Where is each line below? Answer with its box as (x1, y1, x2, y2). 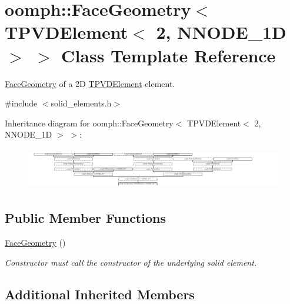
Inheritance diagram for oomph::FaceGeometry (5, 116, 174, 129)
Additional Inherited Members (5, 285, 195, 303)
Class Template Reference (61, 43, 276, 67)
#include (5, 97, 38, 109)
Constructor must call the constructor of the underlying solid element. (5, 256, 257, 268)
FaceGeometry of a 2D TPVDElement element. (5, 77, 175, 89)
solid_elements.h (51, 97, 112, 109)
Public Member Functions (5, 209, 166, 227)
